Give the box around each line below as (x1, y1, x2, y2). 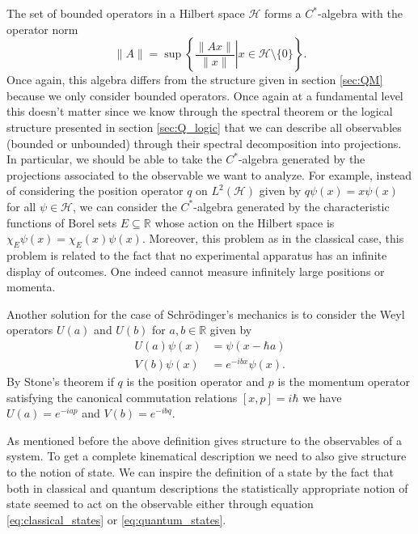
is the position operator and (126, 373, 265, 390)
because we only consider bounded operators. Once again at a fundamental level (6, 87, 403, 104)
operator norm (6, 20, 78, 37)
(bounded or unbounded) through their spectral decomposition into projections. (6, 134, 402, 151)
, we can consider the (73, 197, 177, 214)
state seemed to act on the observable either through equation (6, 495, 314, 512)
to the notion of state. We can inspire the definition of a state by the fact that (6, 464, 394, 480)
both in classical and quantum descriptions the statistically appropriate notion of (6, 479, 408, 496)
